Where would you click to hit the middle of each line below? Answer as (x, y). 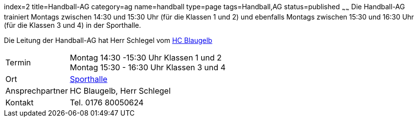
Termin (18, 62)
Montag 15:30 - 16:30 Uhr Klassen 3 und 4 (148, 67)
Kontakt (20, 102)
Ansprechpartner (37, 91)
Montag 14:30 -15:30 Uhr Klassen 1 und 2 (146, 57)
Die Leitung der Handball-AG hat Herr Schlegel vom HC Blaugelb (108, 40)
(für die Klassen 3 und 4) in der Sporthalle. (73, 25)
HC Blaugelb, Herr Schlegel (120, 91)
